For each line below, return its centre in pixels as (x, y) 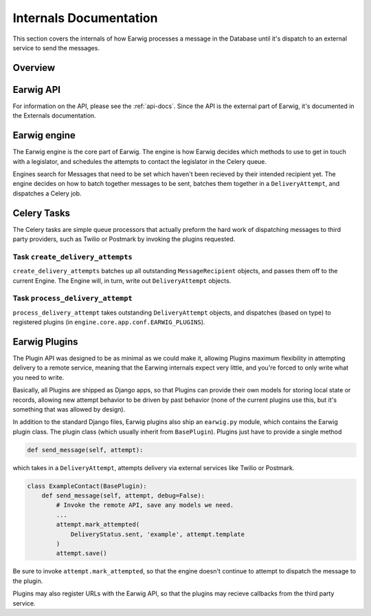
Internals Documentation (85, 18)
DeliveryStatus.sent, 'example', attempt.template (158, 534)
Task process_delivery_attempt (73, 298)
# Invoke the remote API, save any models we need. (145, 505)
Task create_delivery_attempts (73, 257)
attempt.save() (82, 553)
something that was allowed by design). (69, 409)
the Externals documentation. (54, 116)
